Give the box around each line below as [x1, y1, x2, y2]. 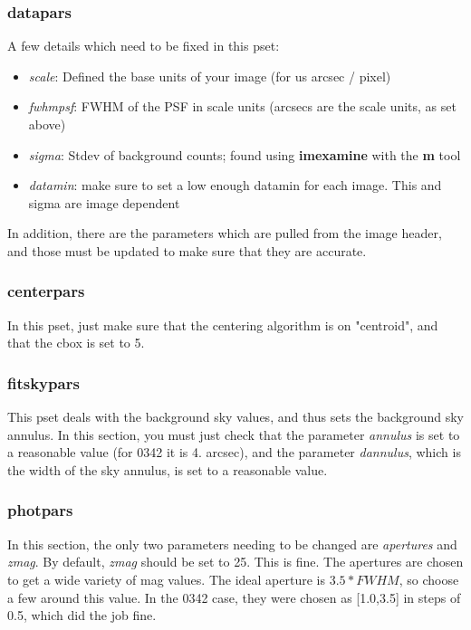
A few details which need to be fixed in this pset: [7, 36, 280, 55]
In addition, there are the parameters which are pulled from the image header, [7, 224, 442, 243]
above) [28, 115, 66, 133]
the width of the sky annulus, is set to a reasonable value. [7, 460, 328, 479]
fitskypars [7, 371, 80, 394]
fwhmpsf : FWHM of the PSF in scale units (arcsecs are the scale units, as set [28, 97, 457, 116]
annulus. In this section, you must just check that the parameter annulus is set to [7, 425, 460, 444]
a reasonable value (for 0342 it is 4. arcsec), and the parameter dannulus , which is [7, 443, 461, 462]
